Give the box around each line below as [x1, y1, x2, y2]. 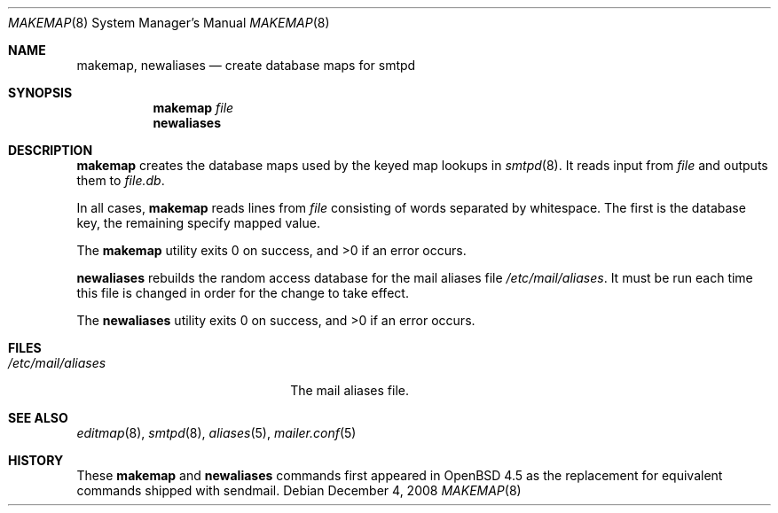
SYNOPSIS [8, 85, 73, 100]
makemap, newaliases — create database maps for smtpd [76, 58, 416, 73]
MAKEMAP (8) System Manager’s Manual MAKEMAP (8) [8, 15, 330, 30]
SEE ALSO [8, 410, 68, 425]
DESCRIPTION [8, 143, 93, 158]
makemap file [153, 100, 234, 115]
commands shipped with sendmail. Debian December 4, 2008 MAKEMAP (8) [76, 483, 522, 498]
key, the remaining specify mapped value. [76, 215, 320, 230]
